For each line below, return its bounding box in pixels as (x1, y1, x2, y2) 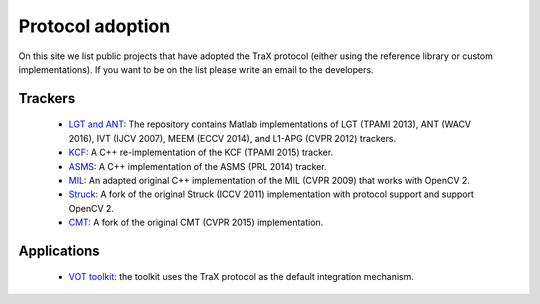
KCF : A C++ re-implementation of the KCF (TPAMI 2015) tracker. (68, 146, 334, 159)
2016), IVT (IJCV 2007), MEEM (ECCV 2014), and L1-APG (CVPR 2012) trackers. (68, 132, 397, 144)
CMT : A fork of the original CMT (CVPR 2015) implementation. (68, 216, 324, 229)
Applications (18, 242, 100, 259)
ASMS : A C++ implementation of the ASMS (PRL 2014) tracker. (68, 160, 327, 172)
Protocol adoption (18, 15, 171, 37)
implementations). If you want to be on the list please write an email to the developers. (18, 63, 374, 75)
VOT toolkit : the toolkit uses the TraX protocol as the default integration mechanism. (68, 271, 414, 283)
